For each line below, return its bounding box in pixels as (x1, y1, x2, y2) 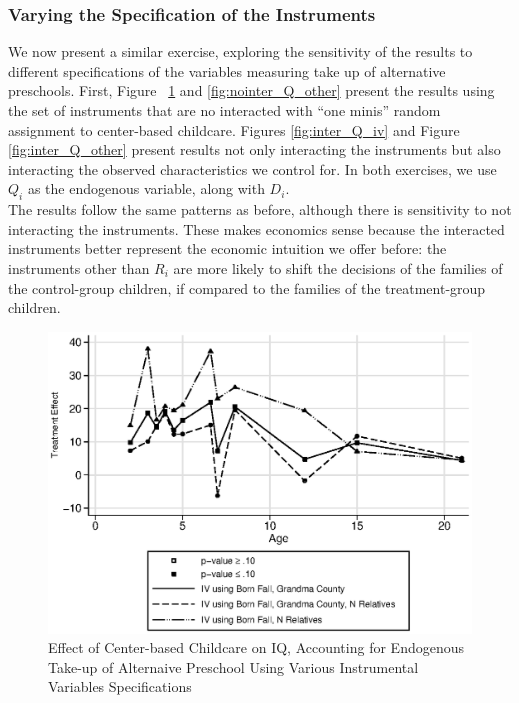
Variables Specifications (48, 676, 192, 697)
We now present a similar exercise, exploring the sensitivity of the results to (8, 41, 473, 62)
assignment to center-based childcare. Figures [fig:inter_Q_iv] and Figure (8, 119, 460, 140)
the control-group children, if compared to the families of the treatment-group (8, 277, 486, 298)
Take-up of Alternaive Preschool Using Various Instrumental (48, 656, 419, 677)
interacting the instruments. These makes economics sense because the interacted (8, 218, 505, 239)
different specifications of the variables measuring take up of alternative (8, 60, 446, 81)
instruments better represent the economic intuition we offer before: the (8, 238, 447, 259)
